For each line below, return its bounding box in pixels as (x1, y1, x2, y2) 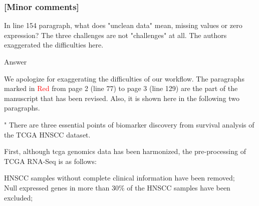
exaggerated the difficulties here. (4, 39, 104, 50)
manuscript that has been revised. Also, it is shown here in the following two (4, 92, 239, 103)
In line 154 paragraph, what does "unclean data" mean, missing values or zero (4, 20, 242, 30)
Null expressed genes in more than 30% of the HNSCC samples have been (4, 182, 230, 192)
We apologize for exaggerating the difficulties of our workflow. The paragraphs (4, 73, 244, 83)
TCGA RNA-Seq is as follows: (4, 155, 97, 166)
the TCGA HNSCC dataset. (4, 129, 91, 139)
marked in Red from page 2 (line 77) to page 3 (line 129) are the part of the (4, 83, 238, 93)
